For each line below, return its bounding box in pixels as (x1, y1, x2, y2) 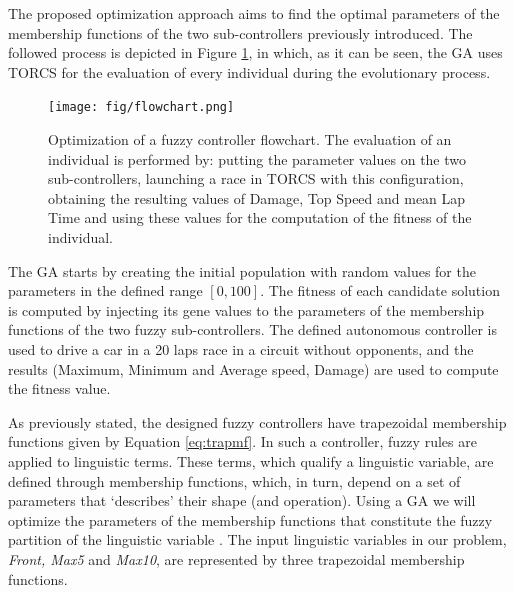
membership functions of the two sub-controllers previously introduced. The (8, 22, 473, 43)
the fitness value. (8, 378, 111, 399)
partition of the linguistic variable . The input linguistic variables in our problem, (8, 529, 507, 550)
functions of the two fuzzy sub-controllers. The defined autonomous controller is (8, 319, 497, 340)
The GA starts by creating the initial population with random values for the (8, 260, 476, 281)
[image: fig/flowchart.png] (48, 100, 235, 115)
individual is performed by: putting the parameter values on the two (48, 148, 467, 169)
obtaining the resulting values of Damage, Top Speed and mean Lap (48, 187, 466, 208)
